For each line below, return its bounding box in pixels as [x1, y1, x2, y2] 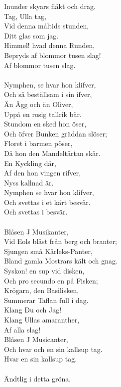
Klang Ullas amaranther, [4, 314, 80, 324]
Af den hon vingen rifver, [4, 167, 81, 178]
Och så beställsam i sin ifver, [4, 89, 92, 99]
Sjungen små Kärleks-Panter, [4, 245, 93, 256]
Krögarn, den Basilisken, [4, 285, 79, 295]
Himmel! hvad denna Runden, [4, 40, 95, 50]
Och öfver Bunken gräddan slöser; [4, 128, 107, 138]
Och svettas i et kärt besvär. [4, 196, 91, 207]
